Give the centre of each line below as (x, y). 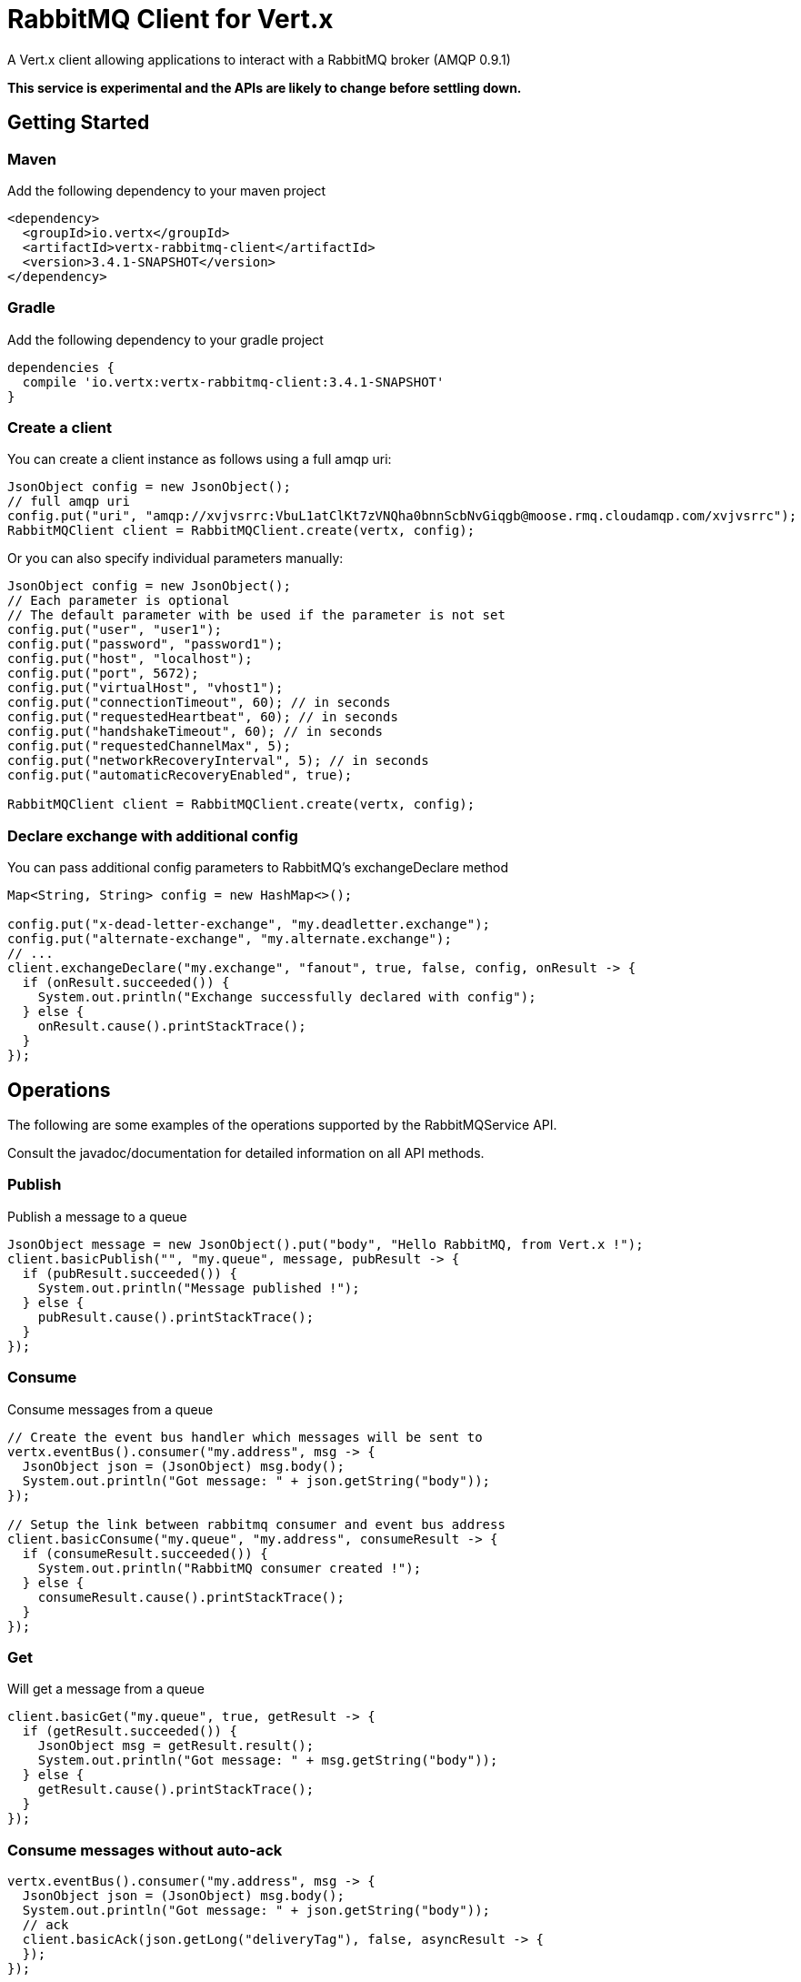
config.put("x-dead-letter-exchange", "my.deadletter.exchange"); (249, 925)
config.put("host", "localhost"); (130, 659)
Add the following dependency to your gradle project (165, 339)
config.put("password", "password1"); (145, 644)
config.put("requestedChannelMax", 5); (149, 746)
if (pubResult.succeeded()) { (130, 1273)
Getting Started (79, 123)
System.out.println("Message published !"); (199, 1288)
